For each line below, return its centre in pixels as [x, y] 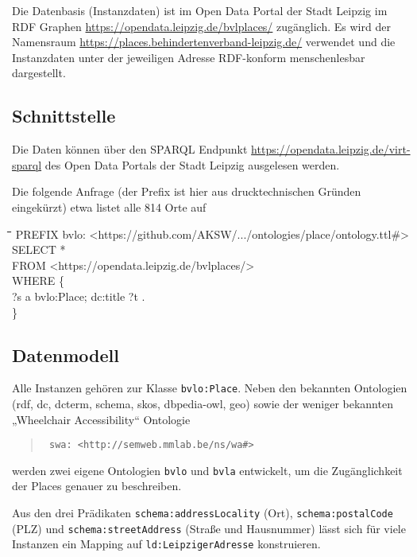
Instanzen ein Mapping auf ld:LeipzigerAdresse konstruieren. [166, 544]
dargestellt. [39, 73]
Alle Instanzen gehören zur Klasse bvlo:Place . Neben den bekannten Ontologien [210, 388]
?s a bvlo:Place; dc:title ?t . [79, 296]
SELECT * [39, 249]
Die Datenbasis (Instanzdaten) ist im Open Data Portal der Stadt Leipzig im [200, 10]
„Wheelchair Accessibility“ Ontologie [101, 419]
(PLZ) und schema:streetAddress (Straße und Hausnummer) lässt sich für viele [209, 528]
